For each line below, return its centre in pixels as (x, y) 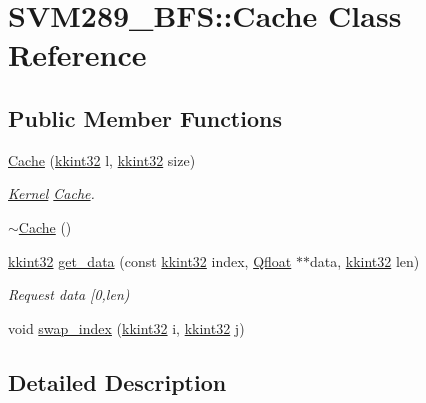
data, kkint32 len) (364, 260)
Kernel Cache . (51, 193)
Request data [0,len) (69, 294)
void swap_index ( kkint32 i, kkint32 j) (126, 327)
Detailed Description (117, 381)
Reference (77, 54)
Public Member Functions (145, 117)
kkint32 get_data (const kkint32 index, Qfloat (150, 260)
